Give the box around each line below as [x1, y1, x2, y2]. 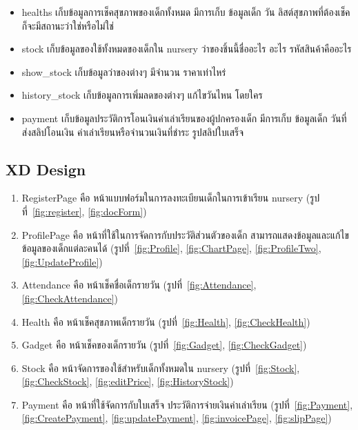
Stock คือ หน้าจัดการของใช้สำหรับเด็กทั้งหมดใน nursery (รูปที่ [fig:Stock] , [21, 360, 300, 375]
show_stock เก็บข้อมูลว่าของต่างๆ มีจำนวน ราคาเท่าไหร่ [21, 64, 226, 79]
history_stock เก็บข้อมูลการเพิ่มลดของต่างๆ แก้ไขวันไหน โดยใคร [21, 88, 263, 102]
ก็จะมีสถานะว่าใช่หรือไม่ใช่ [21, 18, 114, 32]
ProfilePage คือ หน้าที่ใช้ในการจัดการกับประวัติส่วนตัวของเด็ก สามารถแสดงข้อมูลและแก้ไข [21, 227, 349, 242]
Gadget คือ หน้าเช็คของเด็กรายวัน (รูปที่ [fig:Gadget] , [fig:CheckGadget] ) [21, 338, 307, 352]
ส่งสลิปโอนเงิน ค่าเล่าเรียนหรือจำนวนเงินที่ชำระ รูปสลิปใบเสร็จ [21, 124, 244, 139]
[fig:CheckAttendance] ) [21, 291, 119, 305]
